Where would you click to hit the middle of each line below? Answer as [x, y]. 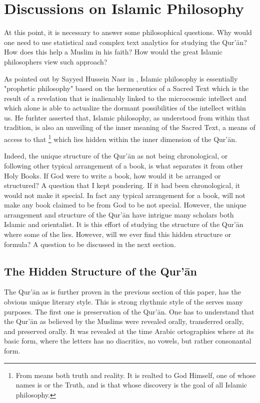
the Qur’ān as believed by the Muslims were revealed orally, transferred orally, [124, 321]
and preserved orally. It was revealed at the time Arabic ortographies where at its [129, 331]
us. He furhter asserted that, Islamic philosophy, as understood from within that [127, 117]
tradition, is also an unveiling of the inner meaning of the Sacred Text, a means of [130, 127]
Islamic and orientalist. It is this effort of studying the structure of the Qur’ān [124, 224]
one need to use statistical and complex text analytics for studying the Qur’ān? [125, 42]
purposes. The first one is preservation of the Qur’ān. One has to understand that [129, 311]
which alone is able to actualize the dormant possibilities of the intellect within [125, 108]
